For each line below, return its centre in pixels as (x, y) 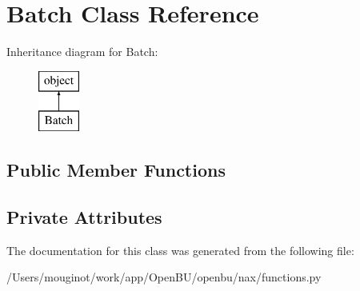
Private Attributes (84, 217)
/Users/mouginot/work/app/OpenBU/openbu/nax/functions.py (164, 277)
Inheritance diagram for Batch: (82, 52)
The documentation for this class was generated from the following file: (180, 250)
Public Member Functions (116, 170)
